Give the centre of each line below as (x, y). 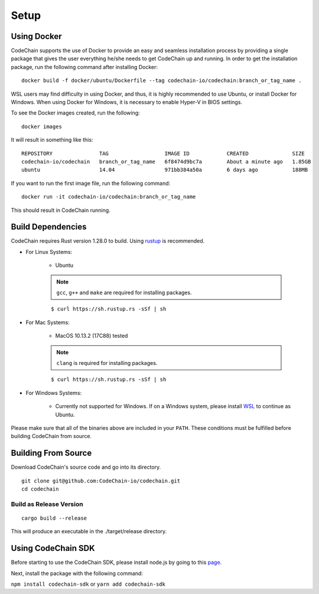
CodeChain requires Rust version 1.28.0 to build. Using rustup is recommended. (108, 241)
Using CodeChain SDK (53, 548)
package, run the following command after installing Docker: (84, 67)
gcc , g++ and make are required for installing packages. (124, 293)
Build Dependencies (49, 227)
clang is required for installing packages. (107, 363)
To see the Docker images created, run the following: (75, 113)
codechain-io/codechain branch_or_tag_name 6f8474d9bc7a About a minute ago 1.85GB (166, 161)
